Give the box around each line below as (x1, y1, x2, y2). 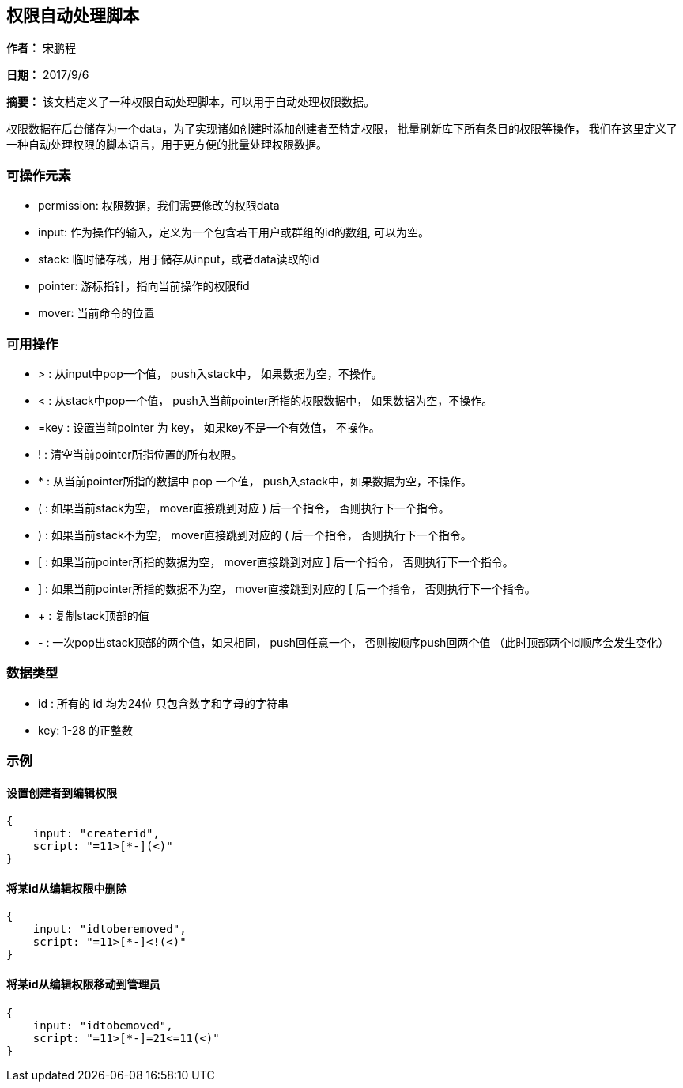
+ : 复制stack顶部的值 (38, 608, 149, 622)
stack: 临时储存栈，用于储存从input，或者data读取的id (38, 252, 319, 266)
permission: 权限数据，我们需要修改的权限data (38, 198, 280, 213)
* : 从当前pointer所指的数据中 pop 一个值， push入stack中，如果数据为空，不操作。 (38, 474, 472, 488)
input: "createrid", (32, 827, 160, 841)
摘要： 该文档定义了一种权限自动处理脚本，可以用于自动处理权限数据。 (6, 95, 375, 109)
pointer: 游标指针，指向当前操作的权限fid (38, 279, 250, 293)
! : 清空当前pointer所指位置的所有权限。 (38, 447, 243, 461)
